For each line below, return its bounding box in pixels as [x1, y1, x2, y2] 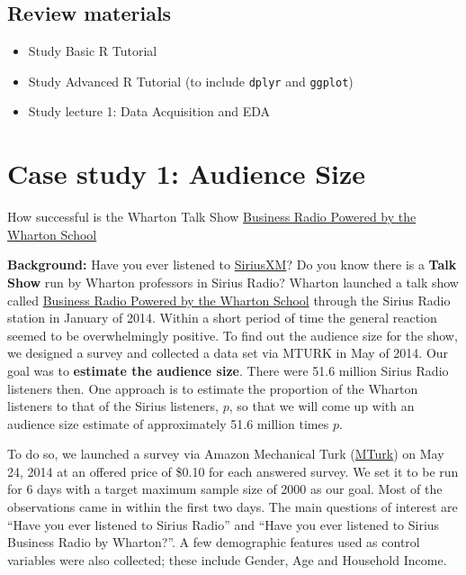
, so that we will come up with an [229, 397, 415, 415]
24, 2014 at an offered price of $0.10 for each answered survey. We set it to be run [7, 461, 459, 480]
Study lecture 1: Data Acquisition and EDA [28, 102, 271, 121]
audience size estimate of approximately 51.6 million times [7, 414, 329, 433]
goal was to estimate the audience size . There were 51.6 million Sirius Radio [7, 361, 449, 379]
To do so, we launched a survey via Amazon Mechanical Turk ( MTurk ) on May [7, 444, 444, 463]
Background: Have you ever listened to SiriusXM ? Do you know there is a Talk [7, 255, 457, 274]
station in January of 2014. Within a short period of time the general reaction [7, 308, 437, 327]
